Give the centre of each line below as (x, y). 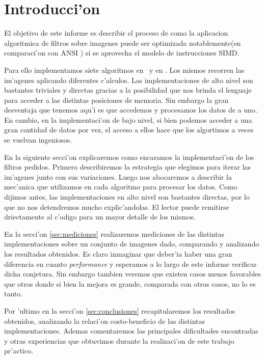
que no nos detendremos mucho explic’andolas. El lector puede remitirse (117, 206)
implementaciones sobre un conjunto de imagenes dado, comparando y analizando (132, 244)
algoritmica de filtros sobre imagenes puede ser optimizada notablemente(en (123, 43)
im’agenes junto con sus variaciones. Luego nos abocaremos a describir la (118, 176)
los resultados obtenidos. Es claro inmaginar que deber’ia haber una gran (118, 254)
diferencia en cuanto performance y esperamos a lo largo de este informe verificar (130, 264)
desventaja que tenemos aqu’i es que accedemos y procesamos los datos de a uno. (131, 110)
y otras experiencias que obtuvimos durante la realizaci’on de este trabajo (119, 340)
